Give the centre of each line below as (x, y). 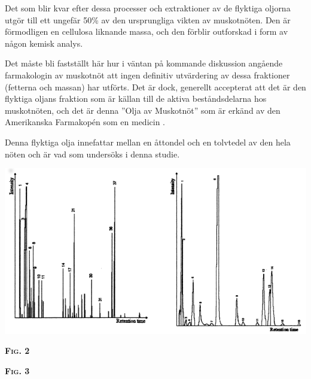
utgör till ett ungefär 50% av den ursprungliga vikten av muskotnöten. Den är (148, 19)
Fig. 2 (17, 351)
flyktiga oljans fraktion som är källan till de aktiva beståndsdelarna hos (136, 98)
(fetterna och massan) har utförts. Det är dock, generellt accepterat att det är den (155, 87)
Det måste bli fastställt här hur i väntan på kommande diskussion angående (144, 63)
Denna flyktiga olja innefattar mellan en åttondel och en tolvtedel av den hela (148, 142)
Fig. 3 (17, 370)
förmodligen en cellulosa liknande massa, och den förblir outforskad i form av (147, 31)
